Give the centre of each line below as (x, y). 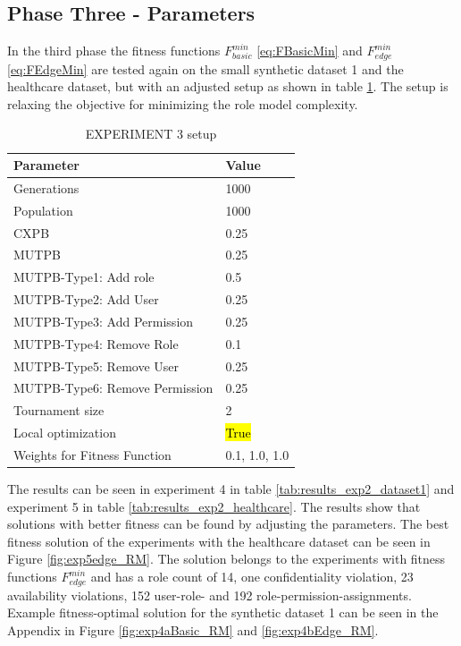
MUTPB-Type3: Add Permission (104, 321)
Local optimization (65, 433)
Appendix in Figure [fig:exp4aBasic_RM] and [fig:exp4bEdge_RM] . (193, 629)
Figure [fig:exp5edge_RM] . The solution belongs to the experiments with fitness (226, 559)
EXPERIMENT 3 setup (151, 134)
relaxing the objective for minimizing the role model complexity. (183, 103)
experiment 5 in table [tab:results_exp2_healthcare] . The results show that (214, 506)
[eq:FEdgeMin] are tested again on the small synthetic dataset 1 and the (205, 68)
